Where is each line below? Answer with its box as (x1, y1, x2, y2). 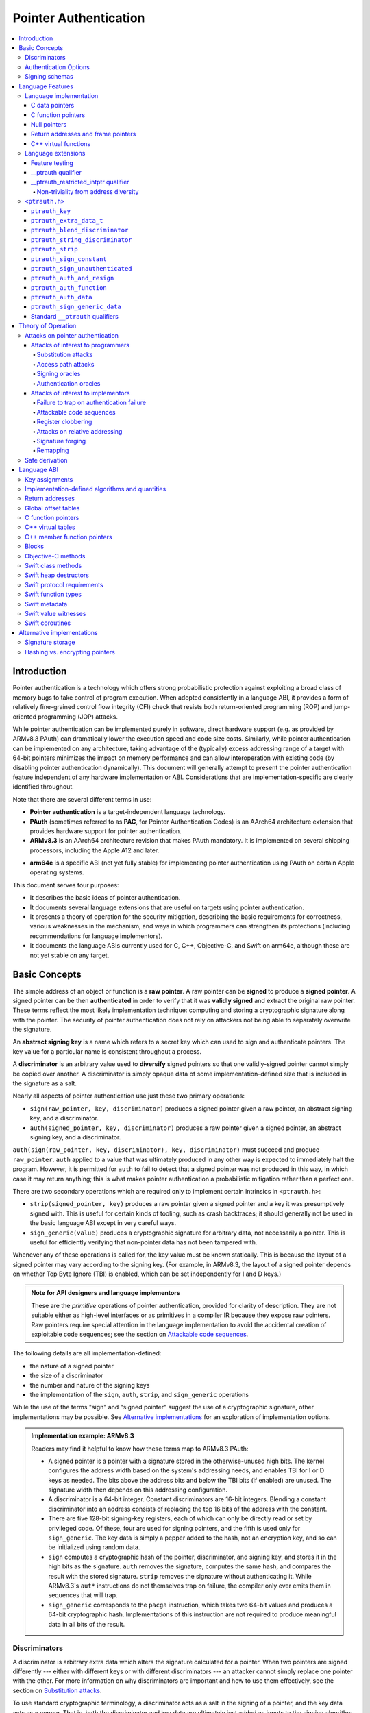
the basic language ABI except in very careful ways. (29, 1219, 177, 1227)
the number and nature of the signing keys (29, 1381, 150, 1389)
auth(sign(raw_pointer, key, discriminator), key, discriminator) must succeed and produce (12, 1146, 320, 1154)
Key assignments (25, 475, 73, 483)
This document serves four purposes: (12, 880, 119, 889)
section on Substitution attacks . (12, 1686, 102, 1694)
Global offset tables (25, 504, 80, 512)
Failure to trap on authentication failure (36, 398, 147, 407)
